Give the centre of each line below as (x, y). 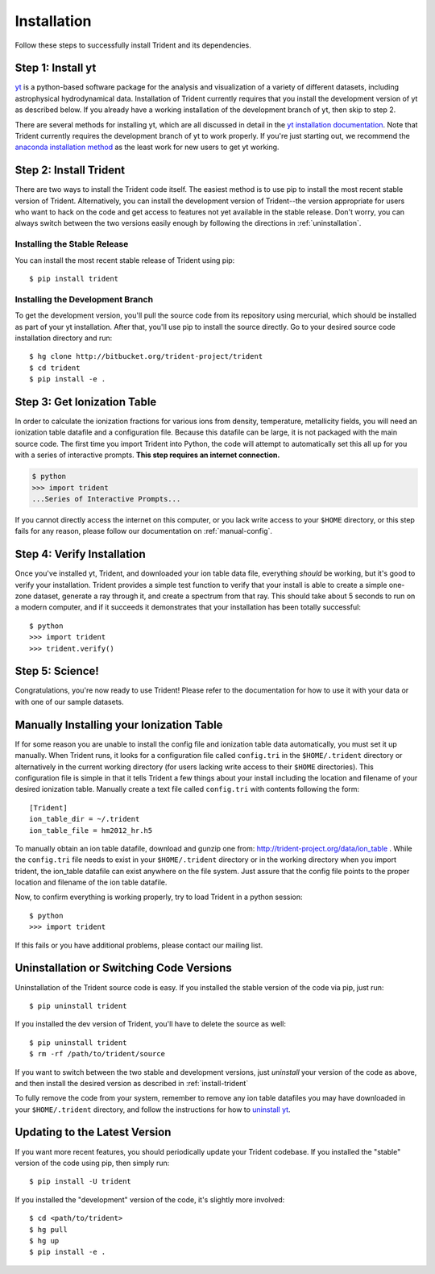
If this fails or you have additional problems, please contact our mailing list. (139, 945)
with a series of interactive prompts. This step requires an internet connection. (147, 455)
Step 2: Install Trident (70, 171)
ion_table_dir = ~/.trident (85, 819)
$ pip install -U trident (81, 1182)
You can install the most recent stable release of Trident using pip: (125, 260)
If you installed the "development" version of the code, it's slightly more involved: (150, 1199)
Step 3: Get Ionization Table (86, 402)
